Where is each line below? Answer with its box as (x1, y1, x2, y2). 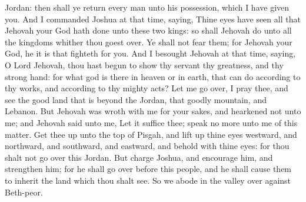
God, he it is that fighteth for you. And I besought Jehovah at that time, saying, (5, 47, 296, 59)
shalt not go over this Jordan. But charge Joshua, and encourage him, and (5, 151, 273, 163)
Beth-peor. (5, 186, 43, 198)
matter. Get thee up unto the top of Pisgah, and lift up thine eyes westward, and (5, 128, 297, 140)
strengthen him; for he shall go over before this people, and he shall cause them (5, 163, 292, 175)
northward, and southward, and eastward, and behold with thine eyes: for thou (5, 140, 290, 152)
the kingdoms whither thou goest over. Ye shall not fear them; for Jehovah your (5, 35, 292, 48)
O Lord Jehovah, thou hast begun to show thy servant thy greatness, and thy (5, 58, 284, 71)
